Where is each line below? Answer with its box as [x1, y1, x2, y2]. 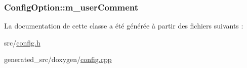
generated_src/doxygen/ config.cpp [4, 54, 112, 64]
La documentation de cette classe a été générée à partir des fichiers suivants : [4, 20, 243, 31]
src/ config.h [4, 37, 40, 47]
